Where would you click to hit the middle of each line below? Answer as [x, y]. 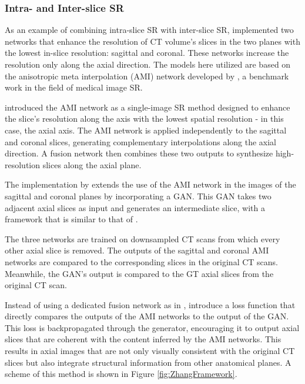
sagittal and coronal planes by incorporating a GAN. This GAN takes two [138, 196]
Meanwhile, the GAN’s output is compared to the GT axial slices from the [139, 273]
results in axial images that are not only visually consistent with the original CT [150, 351]
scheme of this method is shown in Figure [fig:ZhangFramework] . [121, 374]
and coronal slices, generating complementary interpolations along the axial [141, 141]
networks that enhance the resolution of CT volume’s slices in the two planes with [152, 41]
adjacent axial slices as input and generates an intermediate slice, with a [135, 207]
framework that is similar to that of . [71, 219]
